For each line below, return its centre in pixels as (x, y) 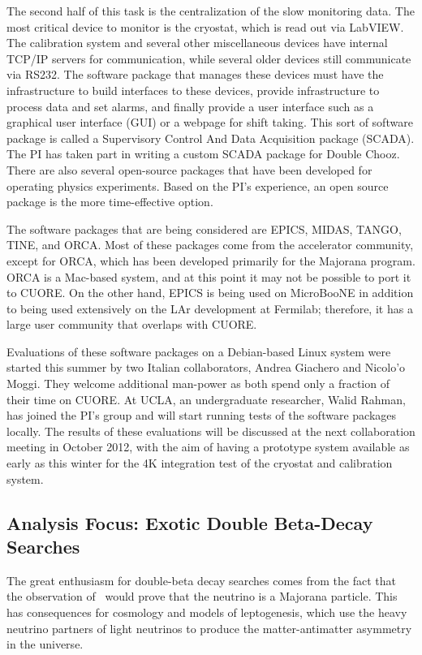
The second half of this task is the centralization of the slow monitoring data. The (211, 11)
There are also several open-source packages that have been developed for (189, 169)
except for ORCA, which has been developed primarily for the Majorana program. (211, 260)
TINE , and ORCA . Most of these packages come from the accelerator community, (210, 245)
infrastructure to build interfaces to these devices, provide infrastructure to (193, 90)
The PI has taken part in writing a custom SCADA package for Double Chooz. (203, 154)
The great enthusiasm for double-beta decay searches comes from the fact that (201, 580)
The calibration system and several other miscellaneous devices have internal (197, 43)
